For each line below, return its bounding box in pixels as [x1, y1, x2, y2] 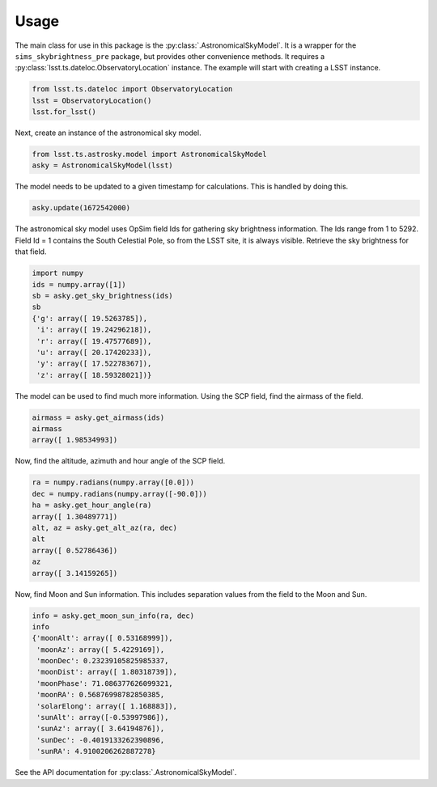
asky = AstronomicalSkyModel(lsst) [32, 161, 173, 170]
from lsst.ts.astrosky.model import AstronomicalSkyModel [32, 150, 267, 159]
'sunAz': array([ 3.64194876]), [36, 724, 165, 734]
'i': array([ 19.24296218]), [36, 325, 152, 335]
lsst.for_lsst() [32, 108, 97, 116]
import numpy [32, 269, 84, 278]
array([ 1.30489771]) [32, 512, 118, 521]
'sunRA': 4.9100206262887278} [36, 747, 157, 756]
